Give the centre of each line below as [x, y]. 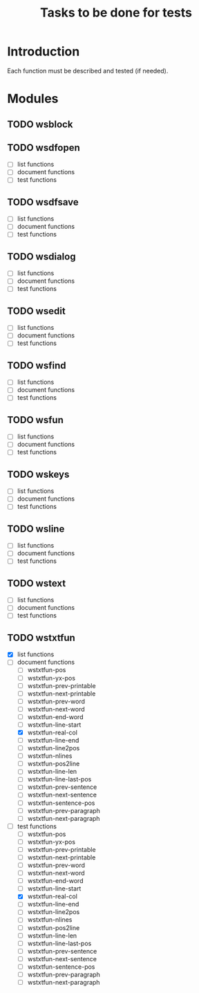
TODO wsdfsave [43, 202]
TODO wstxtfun [41, 638]
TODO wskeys [38, 474]
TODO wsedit [36, 311]
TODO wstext [37, 583]
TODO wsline [36, 529]
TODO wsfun [35, 420]
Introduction [44, 52]
